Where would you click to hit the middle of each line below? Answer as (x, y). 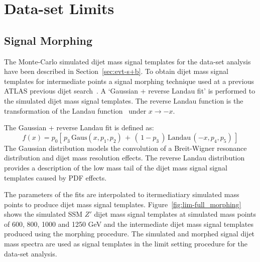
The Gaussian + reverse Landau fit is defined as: (79, 127)
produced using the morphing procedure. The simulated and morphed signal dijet (129, 234)
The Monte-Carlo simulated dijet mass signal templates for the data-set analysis (127, 61)
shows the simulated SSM (43, 214)
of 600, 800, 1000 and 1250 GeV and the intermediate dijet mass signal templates (129, 224)
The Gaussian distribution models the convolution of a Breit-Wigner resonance (125, 148)
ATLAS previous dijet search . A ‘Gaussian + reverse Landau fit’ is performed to (130, 91)
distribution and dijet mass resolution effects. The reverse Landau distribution (124, 158)
